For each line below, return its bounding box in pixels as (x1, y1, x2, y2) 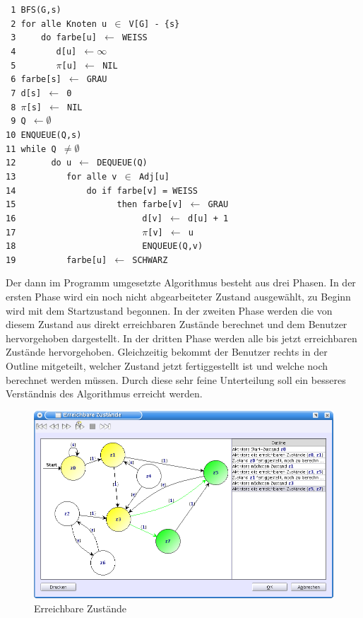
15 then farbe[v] (6, 199, 183, 210)
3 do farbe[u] (11, 33, 97, 43)
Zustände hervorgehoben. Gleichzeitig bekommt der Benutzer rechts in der (6, 344, 328, 359)
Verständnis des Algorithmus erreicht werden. (6, 386, 203, 401)
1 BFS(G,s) (11, 5, 61, 15)
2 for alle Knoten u (11, 18, 107, 29)
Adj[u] (138, 171, 169, 182)
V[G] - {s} (129, 18, 180, 29)
